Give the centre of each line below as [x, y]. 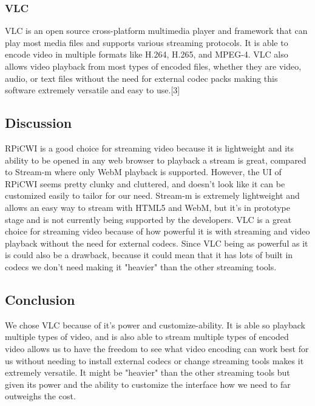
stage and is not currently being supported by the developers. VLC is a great [148, 219]
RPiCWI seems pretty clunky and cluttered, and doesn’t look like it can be [145, 183]
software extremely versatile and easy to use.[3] [93, 90]
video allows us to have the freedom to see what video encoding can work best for [157, 348]
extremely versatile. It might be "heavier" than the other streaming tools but [147, 372]
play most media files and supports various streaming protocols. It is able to [147, 42]
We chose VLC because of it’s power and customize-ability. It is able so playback [155, 324]
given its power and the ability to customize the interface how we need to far [148, 384]
